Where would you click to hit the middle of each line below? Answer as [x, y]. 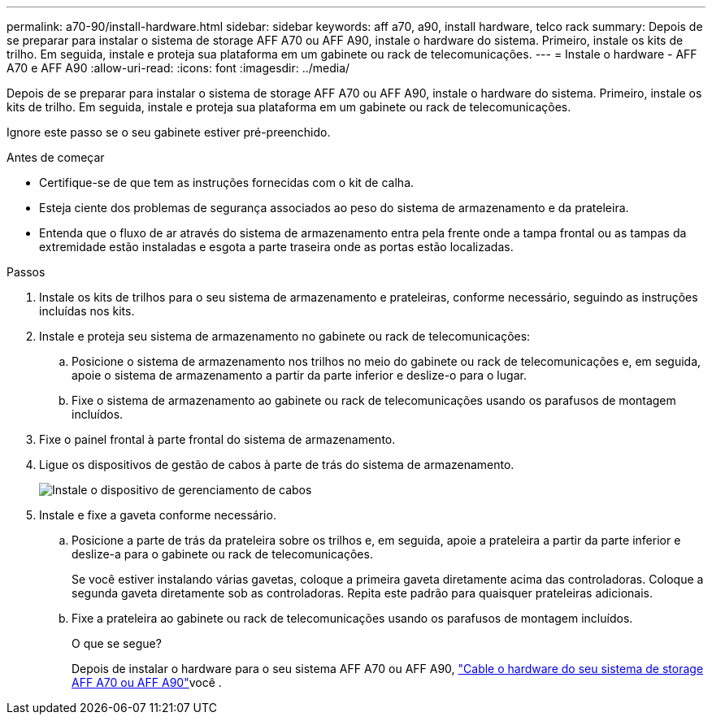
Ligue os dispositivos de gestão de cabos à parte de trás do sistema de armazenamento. [277, 465]
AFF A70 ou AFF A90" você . [147, 682]
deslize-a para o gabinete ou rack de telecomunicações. [222, 554]
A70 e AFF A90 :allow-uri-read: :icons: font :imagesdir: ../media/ [178, 68]
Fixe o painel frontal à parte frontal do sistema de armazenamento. [217, 439]
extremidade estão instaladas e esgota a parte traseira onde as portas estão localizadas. [276, 247]
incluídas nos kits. [87, 311]
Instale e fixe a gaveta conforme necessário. [158, 515]
